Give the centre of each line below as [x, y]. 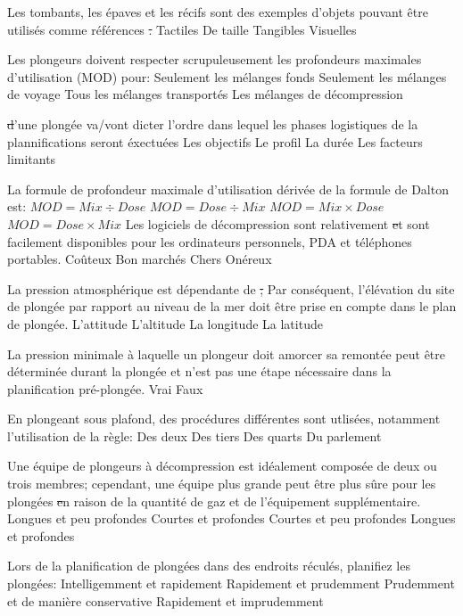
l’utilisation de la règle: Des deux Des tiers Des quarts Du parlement [194, 435]
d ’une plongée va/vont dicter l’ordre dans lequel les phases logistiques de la [213, 123]
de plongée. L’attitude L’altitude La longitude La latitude [165, 323]
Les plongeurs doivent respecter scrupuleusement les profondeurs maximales [215, 59]
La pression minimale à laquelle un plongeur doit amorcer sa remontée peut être [227, 353]
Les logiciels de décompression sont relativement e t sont [277, 223]
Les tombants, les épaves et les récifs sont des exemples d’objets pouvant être [218, 12]
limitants [32, 159]
